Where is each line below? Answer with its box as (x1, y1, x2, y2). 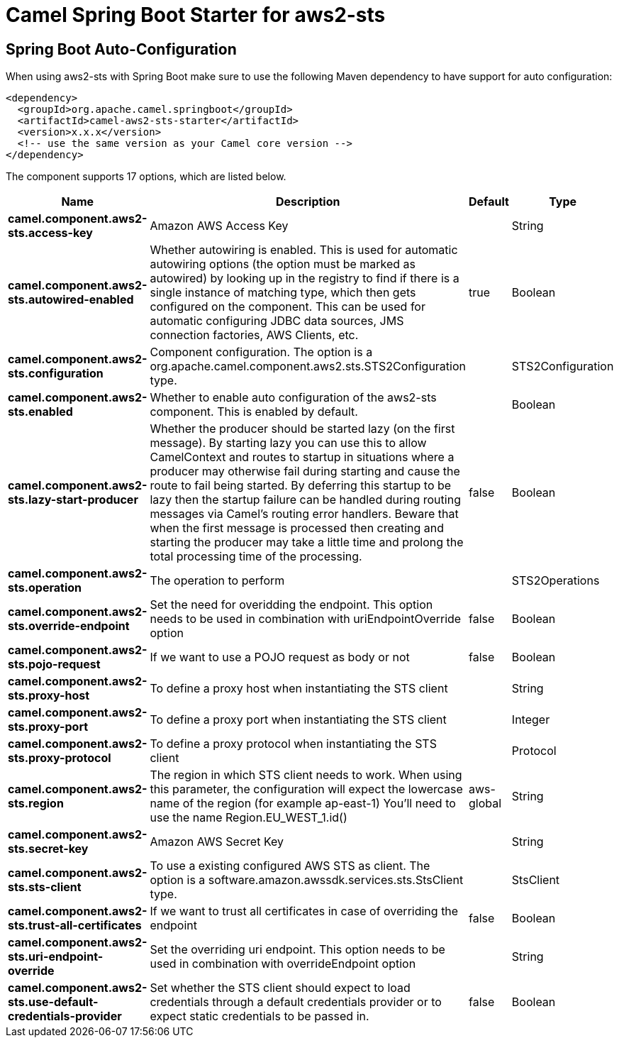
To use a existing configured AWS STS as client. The (150, 859, 430, 873)
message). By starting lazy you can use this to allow (150, 436, 427, 451)
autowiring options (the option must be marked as (150, 257, 416, 272)
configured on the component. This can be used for (150, 299, 425, 314)
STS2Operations (511, 573, 600, 588)
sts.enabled (8, 404, 73, 419)
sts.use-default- (8, 995, 99, 1010)
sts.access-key (8, 226, 93, 241)
